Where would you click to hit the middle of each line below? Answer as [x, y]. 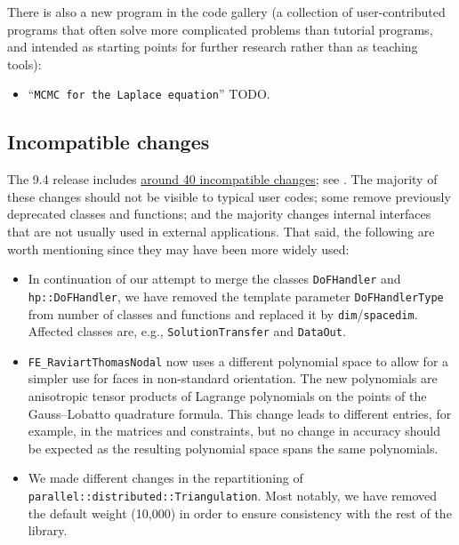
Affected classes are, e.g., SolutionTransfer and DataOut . [187, 331]
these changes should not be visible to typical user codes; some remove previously [229, 196]
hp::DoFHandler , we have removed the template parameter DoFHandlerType [236, 296]
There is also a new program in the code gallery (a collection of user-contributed [226, 12]
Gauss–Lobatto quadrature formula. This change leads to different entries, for [240, 413]
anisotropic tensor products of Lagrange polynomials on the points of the [227, 396]
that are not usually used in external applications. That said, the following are [221, 232]
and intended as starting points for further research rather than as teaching [213, 47]
